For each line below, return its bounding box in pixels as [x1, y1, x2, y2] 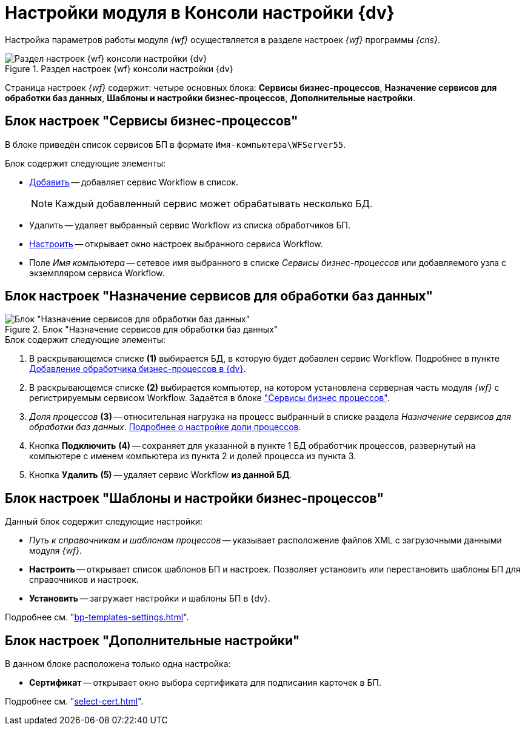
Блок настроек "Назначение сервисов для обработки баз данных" [5, 288, 433, 304]
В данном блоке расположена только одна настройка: [5, 659, 231, 669]
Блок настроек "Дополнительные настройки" [5, 632, 300, 648]
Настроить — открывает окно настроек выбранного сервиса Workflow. [29, 238, 323, 249]
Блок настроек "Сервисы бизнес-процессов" [5, 113, 298, 129]
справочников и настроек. [29, 574, 139, 585]
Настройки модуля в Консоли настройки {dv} [5, 2, 395, 23]
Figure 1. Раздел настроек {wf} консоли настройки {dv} [5, 63, 233, 74]
